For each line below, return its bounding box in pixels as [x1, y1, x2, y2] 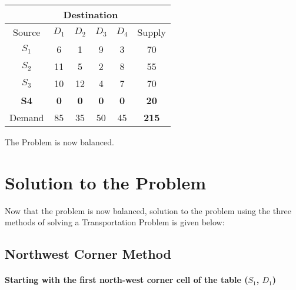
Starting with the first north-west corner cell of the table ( [5, 274, 248, 286]
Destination [63, 8, 118, 21]
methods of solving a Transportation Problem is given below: [5, 216, 225, 228]
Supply [137, 25, 166, 39]
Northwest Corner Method [5, 245, 171, 263]
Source [13, 25, 41, 39]
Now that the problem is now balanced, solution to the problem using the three [5, 204, 291, 216]
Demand [9, 111, 44, 124]
